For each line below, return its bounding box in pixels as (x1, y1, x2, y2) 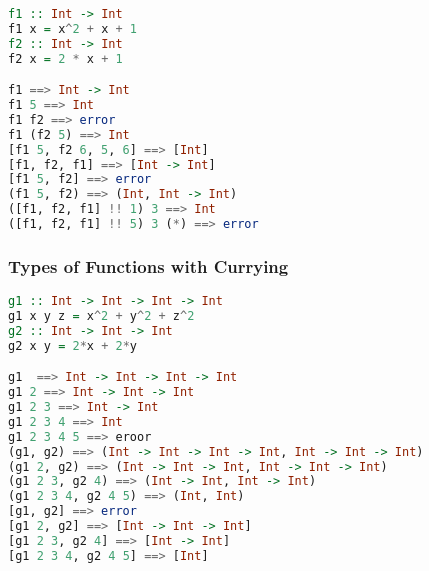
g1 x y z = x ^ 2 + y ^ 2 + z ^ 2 (8, 309, 195, 323)
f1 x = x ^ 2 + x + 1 (8, 21, 137, 36)
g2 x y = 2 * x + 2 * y (8, 338, 137, 353)
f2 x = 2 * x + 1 (8, 51, 123, 66)
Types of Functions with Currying (8, 253, 289, 278)
